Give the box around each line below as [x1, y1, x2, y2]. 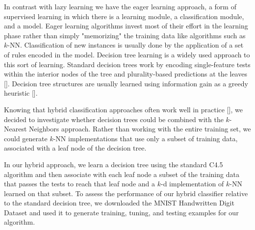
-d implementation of [160, 179, 224, 189]
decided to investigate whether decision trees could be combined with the [4, 114, 224, 124]
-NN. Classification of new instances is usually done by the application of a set [7, 40, 244, 50]
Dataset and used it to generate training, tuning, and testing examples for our [4, 207, 239, 217]
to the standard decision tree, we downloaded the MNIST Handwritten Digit [4, 198, 234, 208]
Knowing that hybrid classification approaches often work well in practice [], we [4, 104, 243, 114]
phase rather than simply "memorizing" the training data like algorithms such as [4, 30, 246, 40]
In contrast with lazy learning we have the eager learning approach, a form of [4, 1, 236, 11]
